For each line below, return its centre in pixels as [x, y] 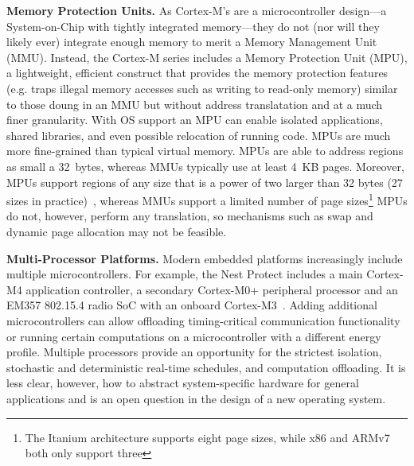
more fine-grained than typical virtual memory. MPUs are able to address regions [205, 151]
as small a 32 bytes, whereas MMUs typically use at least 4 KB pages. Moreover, [205, 166]
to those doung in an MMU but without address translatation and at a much [195, 104]
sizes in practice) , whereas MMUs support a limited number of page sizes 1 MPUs [207, 199]
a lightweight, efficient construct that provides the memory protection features [197, 73]
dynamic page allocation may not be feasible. [117, 231]
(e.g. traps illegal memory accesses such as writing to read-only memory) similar [202, 88]
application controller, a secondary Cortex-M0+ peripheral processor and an [212, 289]
